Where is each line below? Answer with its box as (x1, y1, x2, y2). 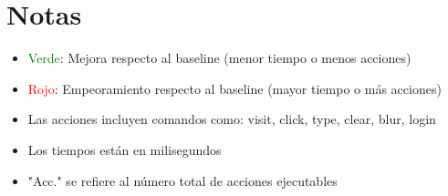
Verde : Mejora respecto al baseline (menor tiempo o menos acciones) (27, 48, 412, 67)
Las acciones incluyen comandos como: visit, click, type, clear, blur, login (27, 109, 436, 129)
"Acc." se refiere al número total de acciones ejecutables (27, 170, 338, 190)
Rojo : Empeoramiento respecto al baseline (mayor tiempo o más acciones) (27, 78, 442, 98)
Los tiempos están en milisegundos (27, 139, 222, 159)
